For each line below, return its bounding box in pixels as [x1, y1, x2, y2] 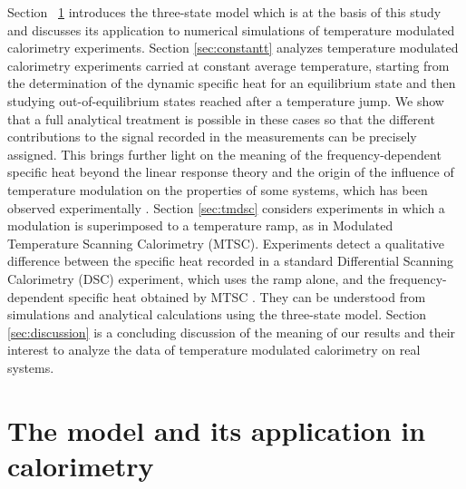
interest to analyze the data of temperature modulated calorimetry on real [7, 340, 421, 359]
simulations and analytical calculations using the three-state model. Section [7, 305, 427, 324]
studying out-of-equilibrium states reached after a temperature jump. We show [7, 91, 444, 110]
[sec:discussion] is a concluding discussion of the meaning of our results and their [7, 322, 456, 341]
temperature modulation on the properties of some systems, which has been [7, 180, 428, 199]
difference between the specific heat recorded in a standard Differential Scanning [7, 251, 454, 270]
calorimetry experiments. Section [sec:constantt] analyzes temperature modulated [7, 38, 459, 57]
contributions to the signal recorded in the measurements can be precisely [7, 127, 417, 146]
